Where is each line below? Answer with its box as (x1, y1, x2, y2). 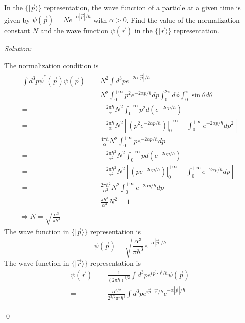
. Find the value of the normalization (126, 14, 240, 25)
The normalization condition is (4, 60, 99, 70)
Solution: (4, 43, 32, 54)
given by (4, 14, 30, 25)
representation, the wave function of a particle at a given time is (44, 2, 241, 12)
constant (4, 25, 30, 36)
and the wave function (40, 25, 109, 36)
